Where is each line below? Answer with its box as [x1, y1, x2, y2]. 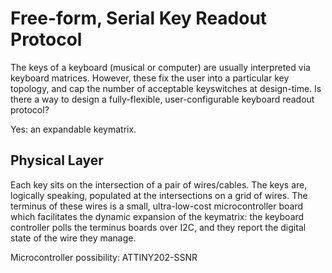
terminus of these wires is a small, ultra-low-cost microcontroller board [10, 200, 304, 212]
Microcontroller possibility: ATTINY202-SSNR [10, 251, 198, 263]
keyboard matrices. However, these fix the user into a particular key [10, 72, 290, 84]
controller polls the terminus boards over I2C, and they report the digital [10, 221, 307, 233]
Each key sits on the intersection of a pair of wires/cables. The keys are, [10, 178, 308, 191]
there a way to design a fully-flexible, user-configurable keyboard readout [10, 93, 315, 105]
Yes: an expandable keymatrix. [10, 123, 137, 135]
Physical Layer [10, 152, 104, 169]
